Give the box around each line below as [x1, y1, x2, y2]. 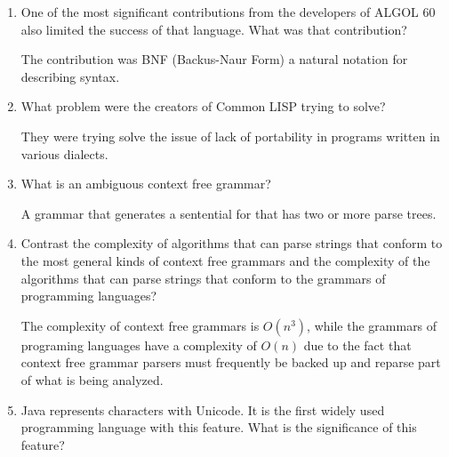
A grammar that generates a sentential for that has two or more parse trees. [20, 204, 437, 222]
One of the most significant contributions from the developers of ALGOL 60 [20, 3, 436, 20]
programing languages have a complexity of [20, 335, 257, 354]
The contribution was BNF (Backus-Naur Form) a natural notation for [20, 50, 408, 68]
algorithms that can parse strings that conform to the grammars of [20, 269, 386, 287]
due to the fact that [303, 335, 412, 354]
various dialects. [20, 144, 108, 163]
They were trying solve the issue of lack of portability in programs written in [20, 126, 440, 145]
